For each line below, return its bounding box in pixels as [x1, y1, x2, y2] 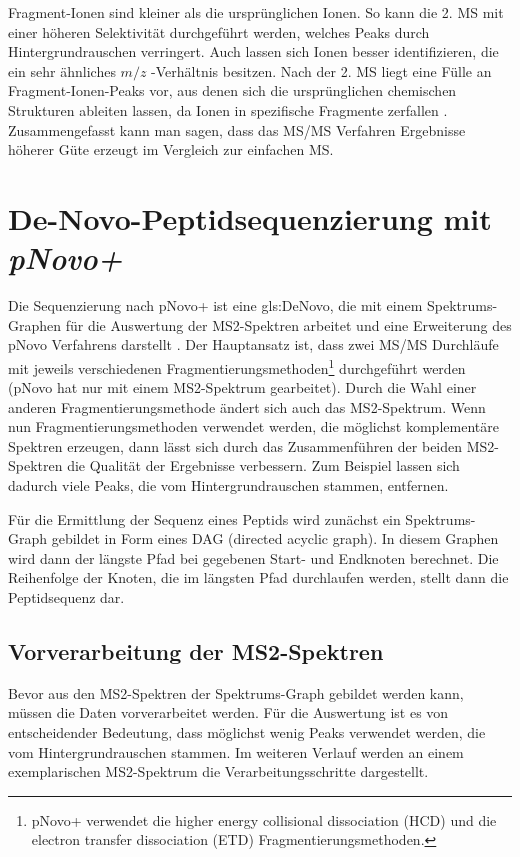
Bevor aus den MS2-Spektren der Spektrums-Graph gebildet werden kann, [8, 682, 464, 703]
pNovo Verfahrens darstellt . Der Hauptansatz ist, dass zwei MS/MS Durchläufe [8, 334, 499, 355]
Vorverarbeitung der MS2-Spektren [8, 636, 384, 667]
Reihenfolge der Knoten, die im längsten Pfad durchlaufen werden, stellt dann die [8, 567, 509, 588]
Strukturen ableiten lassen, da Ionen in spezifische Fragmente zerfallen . [8, 99, 448, 120]
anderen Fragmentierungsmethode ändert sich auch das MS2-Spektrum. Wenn [8, 396, 486, 417]
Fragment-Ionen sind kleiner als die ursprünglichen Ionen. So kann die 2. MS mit [8, 2, 504, 22]
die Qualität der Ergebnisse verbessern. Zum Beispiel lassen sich [67, 455, 460, 476]
